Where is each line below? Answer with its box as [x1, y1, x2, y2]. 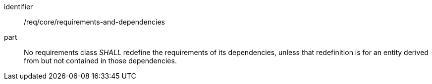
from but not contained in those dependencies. [24, 56, 177, 65]
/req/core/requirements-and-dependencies [24, 18, 165, 26]
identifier [4, 2, 33, 11]
